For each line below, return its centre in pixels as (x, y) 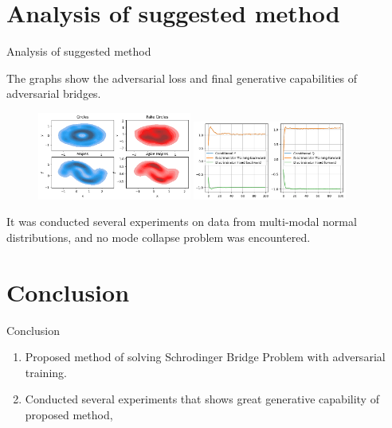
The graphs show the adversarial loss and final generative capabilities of (182, 78)
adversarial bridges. (54, 93)
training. (46, 372)
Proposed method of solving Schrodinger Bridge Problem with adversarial (205, 357)
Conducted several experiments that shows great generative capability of (202, 399)
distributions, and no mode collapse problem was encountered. (159, 237)
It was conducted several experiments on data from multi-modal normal (182, 222)
